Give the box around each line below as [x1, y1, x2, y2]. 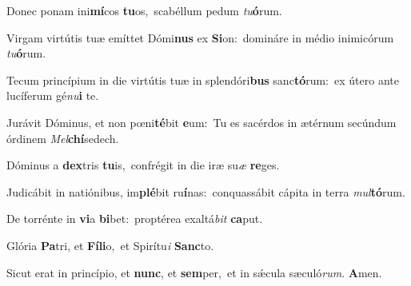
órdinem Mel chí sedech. [6, 129, 119, 146]
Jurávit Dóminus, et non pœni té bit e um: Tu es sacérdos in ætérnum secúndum [6, 113, 397, 130]
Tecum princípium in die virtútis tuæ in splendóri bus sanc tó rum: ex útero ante [6, 71, 399, 88]
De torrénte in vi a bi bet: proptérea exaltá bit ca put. [6, 210, 263, 227]
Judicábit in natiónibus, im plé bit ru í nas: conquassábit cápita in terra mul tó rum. [6, 183, 405, 200]
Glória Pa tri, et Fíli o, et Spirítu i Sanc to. [6, 236, 214, 253]
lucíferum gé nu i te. [6, 87, 99, 104]
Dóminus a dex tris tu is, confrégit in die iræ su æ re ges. [6, 157, 280, 173]
